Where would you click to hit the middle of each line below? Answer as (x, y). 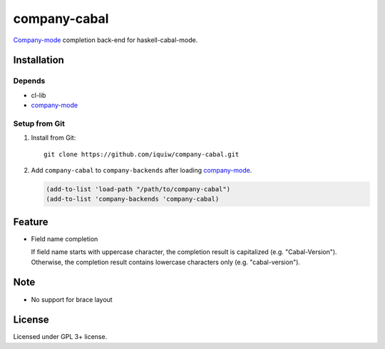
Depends (29, 81)
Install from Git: (53, 138)
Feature (31, 222)
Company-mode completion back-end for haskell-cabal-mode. (106, 40)
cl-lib (38, 95)
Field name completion (65, 238)
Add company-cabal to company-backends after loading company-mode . (142, 171)
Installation (38, 60)
